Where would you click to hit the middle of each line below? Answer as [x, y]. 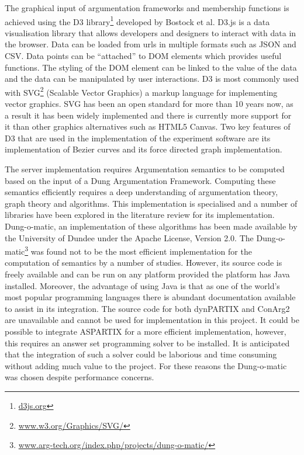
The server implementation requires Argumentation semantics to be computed [145, 169]
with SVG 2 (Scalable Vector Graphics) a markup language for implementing [141, 91]
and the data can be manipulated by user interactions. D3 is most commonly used [152, 79]
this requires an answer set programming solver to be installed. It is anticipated [147, 343]
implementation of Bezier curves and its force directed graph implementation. [144, 149]
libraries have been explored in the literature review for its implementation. [140, 215]
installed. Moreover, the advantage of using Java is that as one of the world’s [142, 285]
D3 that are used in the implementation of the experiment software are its [138, 138]
